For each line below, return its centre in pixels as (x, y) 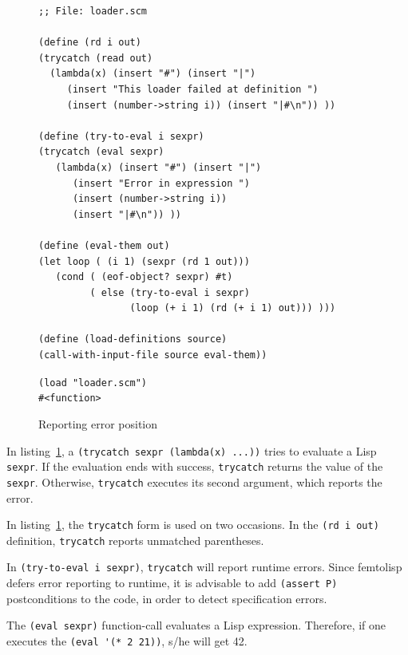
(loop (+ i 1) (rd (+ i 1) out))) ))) (233, 308)
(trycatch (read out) (96, 58)
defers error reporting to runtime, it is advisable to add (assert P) (172, 583)
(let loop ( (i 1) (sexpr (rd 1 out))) (144, 261)
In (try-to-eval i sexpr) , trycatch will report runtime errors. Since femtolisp (204, 567)
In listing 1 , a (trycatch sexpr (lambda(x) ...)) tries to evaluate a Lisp (192, 450)
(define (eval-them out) (104, 245)
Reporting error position (98, 423)
